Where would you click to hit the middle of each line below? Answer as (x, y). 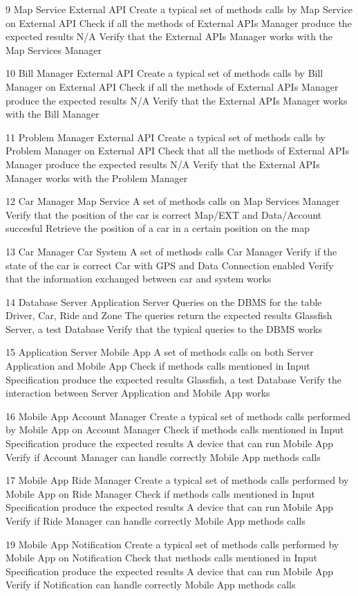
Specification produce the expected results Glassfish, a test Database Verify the (173, 379)
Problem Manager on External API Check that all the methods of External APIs (178, 151)
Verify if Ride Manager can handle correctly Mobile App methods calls (156, 521)
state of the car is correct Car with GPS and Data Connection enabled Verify (170, 265)
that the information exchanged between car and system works (139, 279)
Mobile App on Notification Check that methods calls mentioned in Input (162, 558)
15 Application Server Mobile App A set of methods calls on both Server (160, 352)
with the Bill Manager (53, 114)
